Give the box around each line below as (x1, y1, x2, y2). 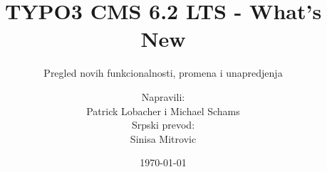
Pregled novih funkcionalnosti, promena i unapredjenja (43, 65, 283, 80)
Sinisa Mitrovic (130, 131, 197, 146)
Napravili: (141, 89, 185, 104)
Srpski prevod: (131, 117, 195, 132)
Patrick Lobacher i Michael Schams (86, 103, 240, 118)
